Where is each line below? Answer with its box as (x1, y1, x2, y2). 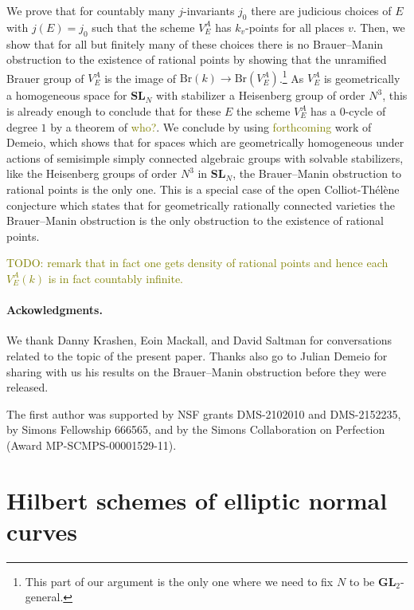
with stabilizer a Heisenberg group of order (156, 87, 365, 104)
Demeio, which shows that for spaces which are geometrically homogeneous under (6, 134, 404, 151)
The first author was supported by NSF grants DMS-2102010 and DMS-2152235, (6, 405, 401, 422)
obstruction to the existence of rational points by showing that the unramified (6, 51, 387, 68)
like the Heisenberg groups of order (6, 165, 178, 182)
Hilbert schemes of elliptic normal (6, 483, 388, 516)
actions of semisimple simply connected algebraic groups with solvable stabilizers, (6, 149, 404, 166)
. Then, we (353, 18, 405, 35)
